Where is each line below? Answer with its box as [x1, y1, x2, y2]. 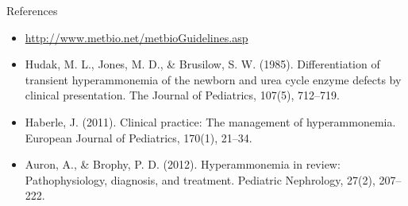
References [6, 2, 58, 18]
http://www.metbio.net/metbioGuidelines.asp [25, 29, 248, 45]
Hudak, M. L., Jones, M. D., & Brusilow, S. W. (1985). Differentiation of [25, 56, 380, 72]
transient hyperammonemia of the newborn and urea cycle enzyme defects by [25, 71, 402, 87]
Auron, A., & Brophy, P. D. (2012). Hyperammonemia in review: [25, 156, 341, 173]
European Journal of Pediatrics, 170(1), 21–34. [25, 129, 252, 146]
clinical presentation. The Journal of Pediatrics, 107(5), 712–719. [25, 87, 340, 103]
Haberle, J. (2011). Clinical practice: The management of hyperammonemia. [25, 113, 396, 130]
